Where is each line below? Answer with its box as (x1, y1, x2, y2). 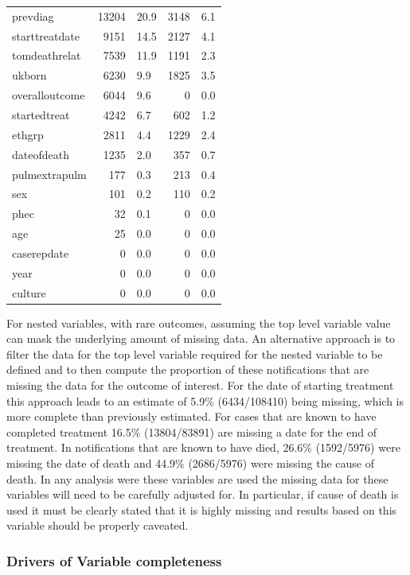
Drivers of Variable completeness (6, 550, 222, 570)
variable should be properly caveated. (6, 517, 189, 534)
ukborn (12, 67, 47, 84)
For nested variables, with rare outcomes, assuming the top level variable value (6, 314, 391, 331)
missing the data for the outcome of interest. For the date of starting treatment (6, 377, 394, 394)
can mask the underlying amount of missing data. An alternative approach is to (6, 330, 396, 347)
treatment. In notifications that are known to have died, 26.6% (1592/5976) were (6, 439, 400, 456)
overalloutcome (12, 87, 85, 103)
